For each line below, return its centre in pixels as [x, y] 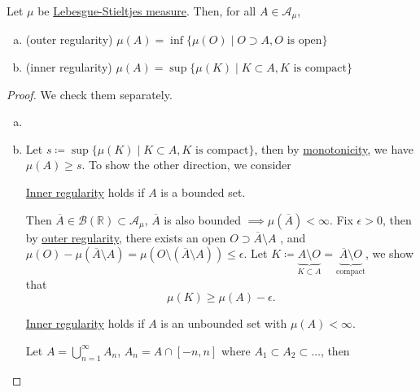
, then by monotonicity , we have [334, 148]
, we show [389, 253]
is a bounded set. [203, 192]
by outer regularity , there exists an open [126, 237]
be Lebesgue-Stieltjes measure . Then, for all [147, 11]
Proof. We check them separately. [90, 94]
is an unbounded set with [224, 323]
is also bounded [203, 219]
